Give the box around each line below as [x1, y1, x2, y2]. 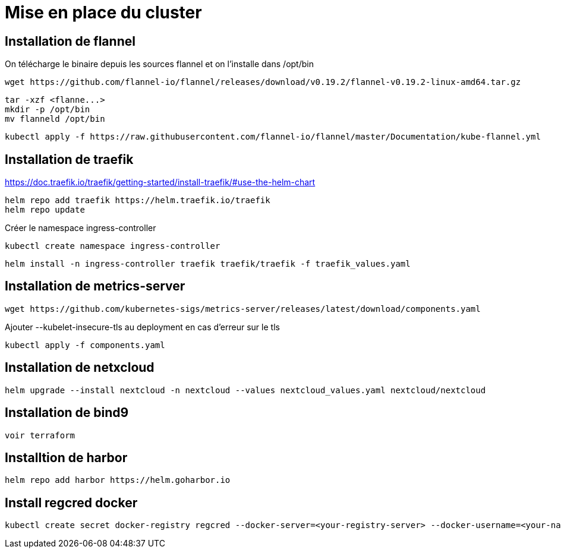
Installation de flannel [5, 33, 135, 49]
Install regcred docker [5, 495, 138, 510]
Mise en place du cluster [5, 2, 202, 23]
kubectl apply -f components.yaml [5, 340, 165, 350]
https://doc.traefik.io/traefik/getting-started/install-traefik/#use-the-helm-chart [5, 177, 316, 188]
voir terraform [5, 430, 75, 440]
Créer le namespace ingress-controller [5, 223, 156, 233]
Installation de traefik [5, 151, 134, 167]
